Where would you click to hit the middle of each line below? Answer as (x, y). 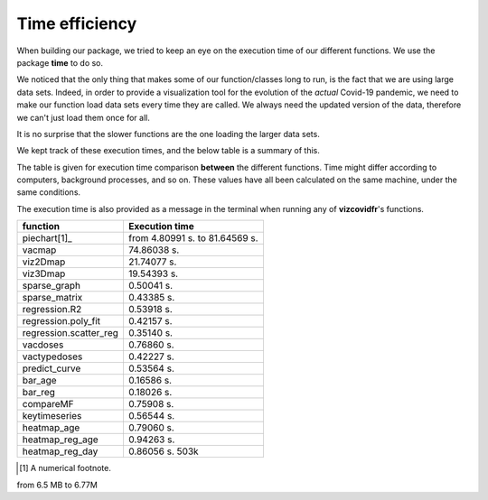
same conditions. (49, 192)
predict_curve (52, 368)
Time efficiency (77, 23)
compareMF (48, 404)
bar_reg (39, 393)
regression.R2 (52, 310)
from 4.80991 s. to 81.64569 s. (193, 238)
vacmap (39, 250)
